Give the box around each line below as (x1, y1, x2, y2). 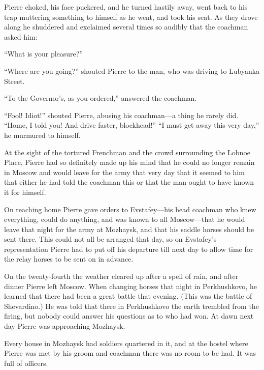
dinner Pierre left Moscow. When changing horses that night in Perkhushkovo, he (4, 280, 257, 291)
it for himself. (4, 186, 46, 197)
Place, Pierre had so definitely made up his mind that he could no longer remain (4, 157, 255, 167)
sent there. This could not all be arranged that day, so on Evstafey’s (4, 234, 217, 244)
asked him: (4, 31, 38, 42)
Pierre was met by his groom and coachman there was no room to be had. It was (4, 348, 256, 358)
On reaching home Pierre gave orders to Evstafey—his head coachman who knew (4, 204, 256, 214)
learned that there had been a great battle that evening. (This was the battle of (4, 291, 252, 301)
